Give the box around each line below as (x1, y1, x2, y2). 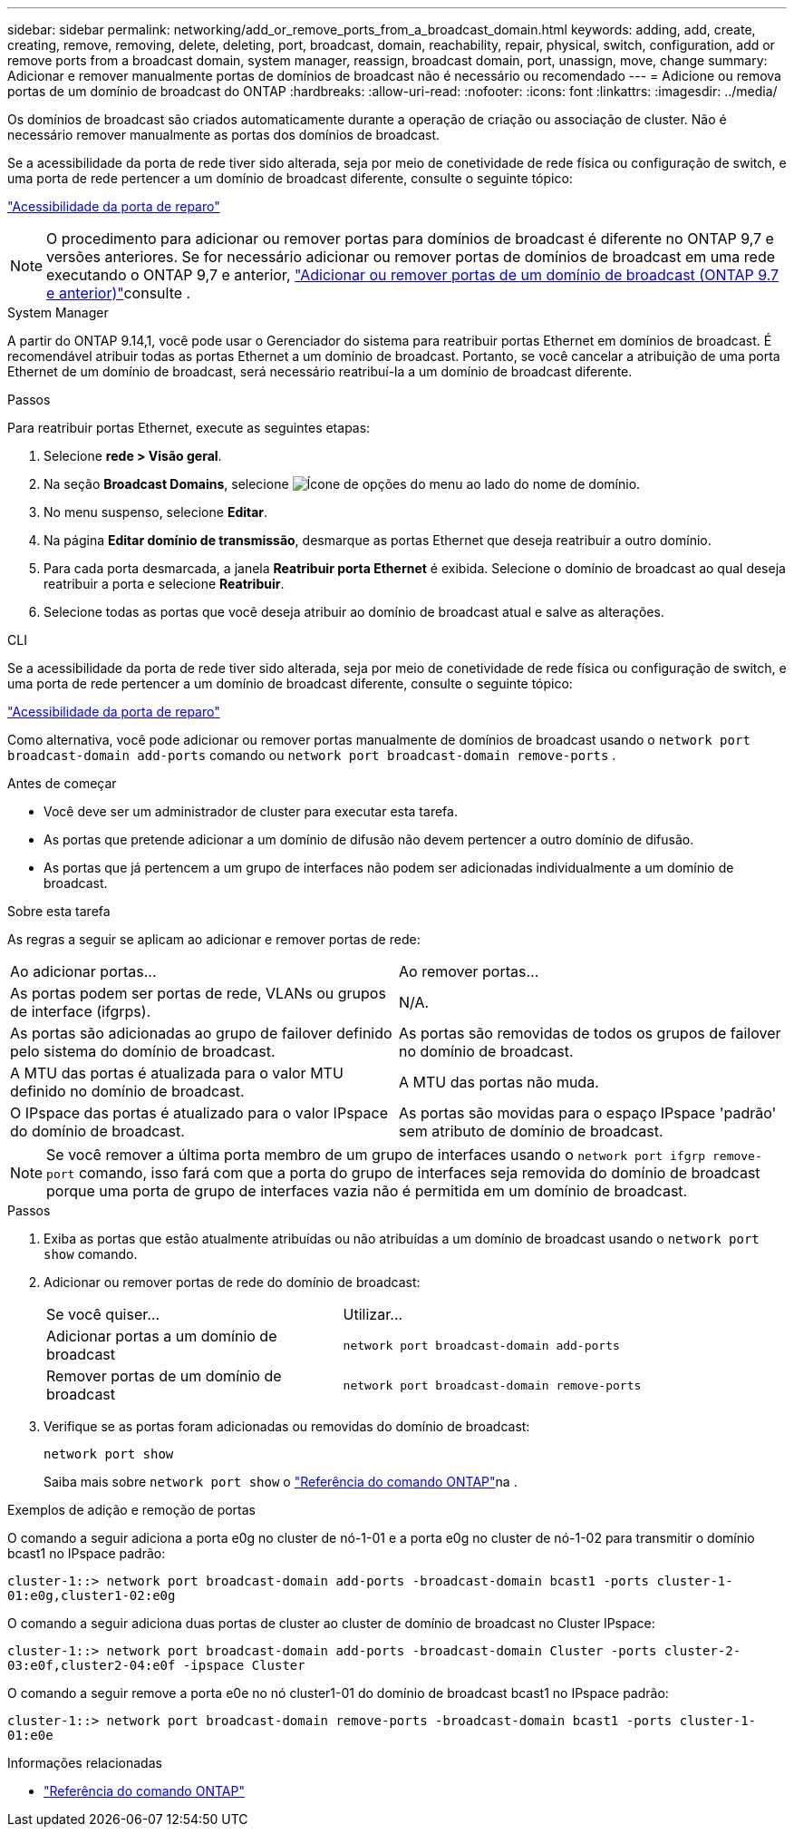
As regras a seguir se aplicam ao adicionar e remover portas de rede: (7, 932, 421, 947)
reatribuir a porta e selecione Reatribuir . (44, 576, 285, 591)
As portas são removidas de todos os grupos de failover (399, 1024, 781, 1042)
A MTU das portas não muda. (399, 1073, 599, 1091)
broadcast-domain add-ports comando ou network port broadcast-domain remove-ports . (7, 747, 616, 763)
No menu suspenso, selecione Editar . (44, 504, 268, 520)
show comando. (44, 1246, 138, 1262)
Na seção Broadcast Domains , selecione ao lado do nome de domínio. (44, 476, 641, 492)
